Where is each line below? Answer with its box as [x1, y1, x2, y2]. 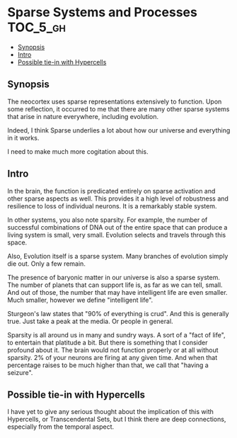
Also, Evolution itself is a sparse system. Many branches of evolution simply [7, 252, 229, 260]
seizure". [7, 368, 33, 376]
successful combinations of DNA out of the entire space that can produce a [7, 223, 228, 231]
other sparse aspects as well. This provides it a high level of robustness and [7, 194, 229, 203]
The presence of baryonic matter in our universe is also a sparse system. [7, 273, 221, 281]
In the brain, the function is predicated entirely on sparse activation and [7, 186, 216, 195]
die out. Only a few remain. [7, 259, 86, 268]
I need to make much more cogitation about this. [7, 147, 149, 156]
